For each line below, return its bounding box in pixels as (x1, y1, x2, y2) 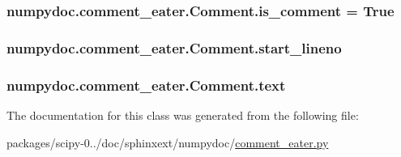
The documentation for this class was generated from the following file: (6, 106, 359, 123)
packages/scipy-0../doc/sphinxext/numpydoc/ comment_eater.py (6, 134, 329, 151)
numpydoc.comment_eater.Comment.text (6, 74, 286, 95)
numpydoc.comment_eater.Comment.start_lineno (6, 37, 342, 57)
